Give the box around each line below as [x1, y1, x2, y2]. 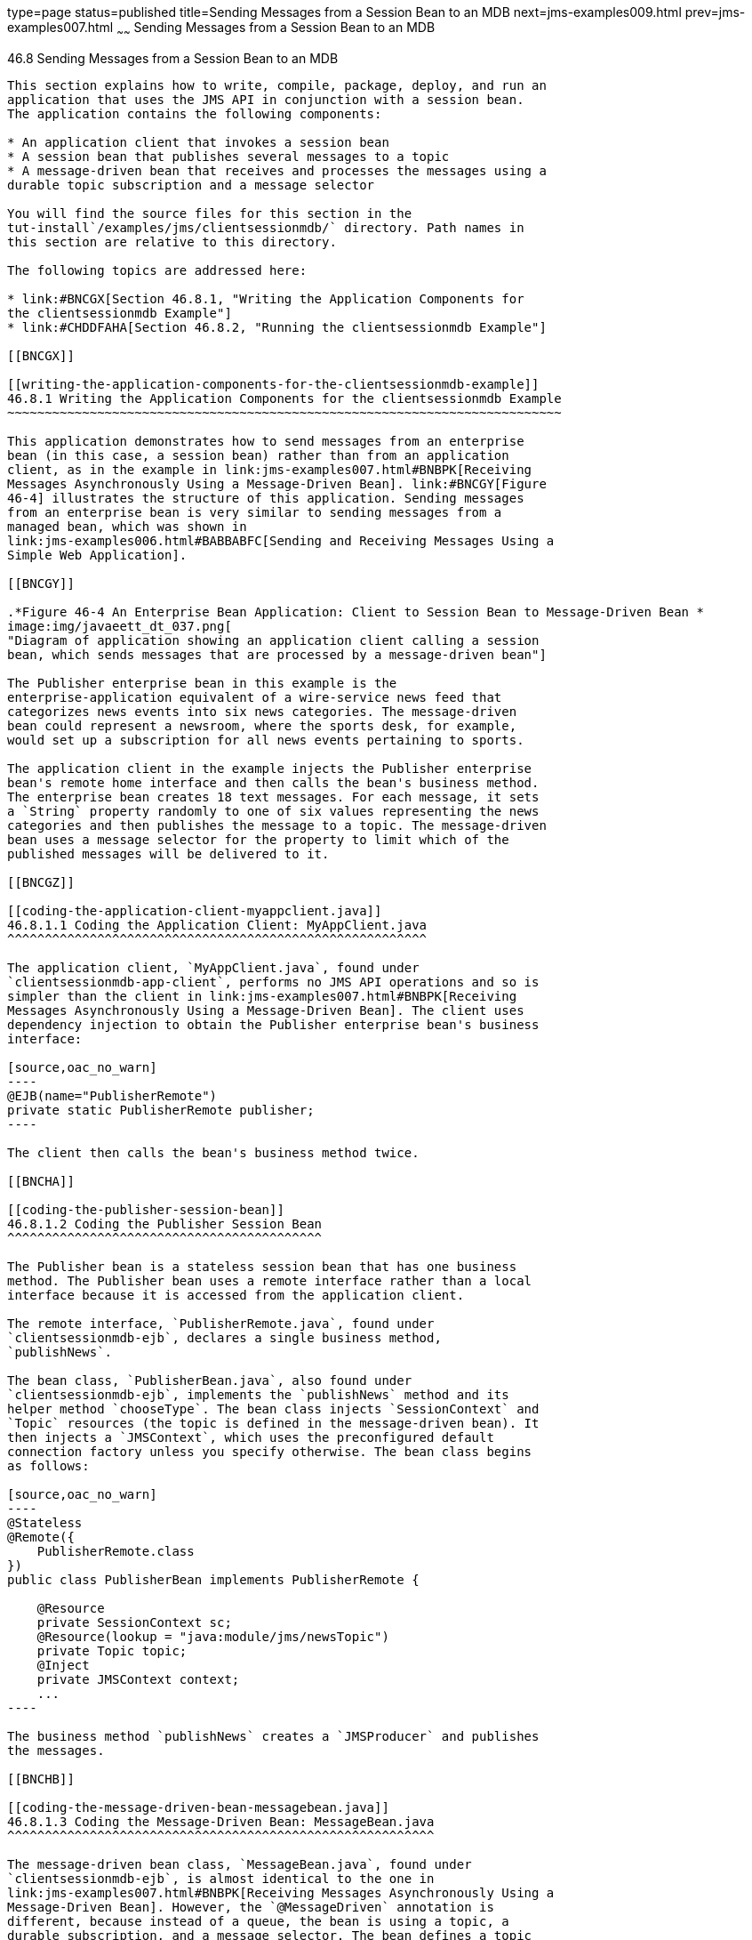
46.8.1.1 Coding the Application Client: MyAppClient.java [7, 917, 428, 932]
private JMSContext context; [36, 1671, 240, 1686]
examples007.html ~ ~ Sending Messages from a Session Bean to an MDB [7, 20, 436, 38]
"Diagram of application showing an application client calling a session [7, 632, 540, 648]
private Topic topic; [36, 1643, 188, 1658]
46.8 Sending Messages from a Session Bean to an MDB [7, 50, 339, 66]
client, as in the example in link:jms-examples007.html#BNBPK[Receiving [7, 462, 532, 477]
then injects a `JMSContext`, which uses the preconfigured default [7, 1429, 494, 1445]
